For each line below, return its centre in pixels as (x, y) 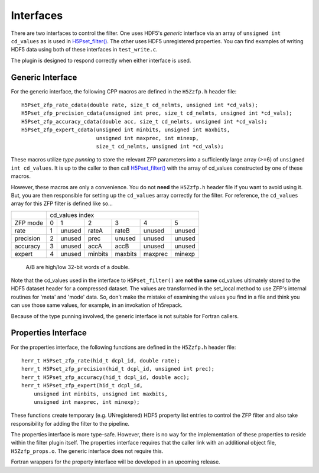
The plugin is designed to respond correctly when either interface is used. (101, 60)
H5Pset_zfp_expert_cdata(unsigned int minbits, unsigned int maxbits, (126, 130)
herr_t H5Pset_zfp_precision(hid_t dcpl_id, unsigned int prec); (118, 369)
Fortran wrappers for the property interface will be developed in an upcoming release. (116, 462)
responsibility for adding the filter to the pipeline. (70, 423)
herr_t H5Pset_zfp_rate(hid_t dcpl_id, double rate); (101, 360)
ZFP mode (29, 223)
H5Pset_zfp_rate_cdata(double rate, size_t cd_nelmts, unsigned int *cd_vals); (140, 105)
